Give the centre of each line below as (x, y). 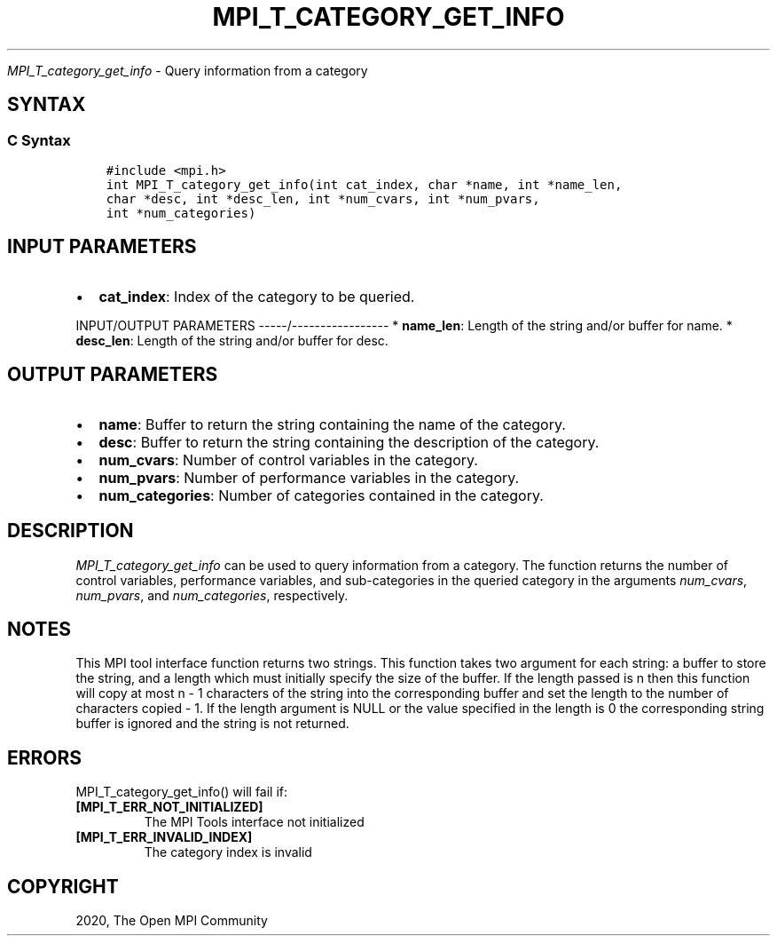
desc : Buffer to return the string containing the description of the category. (349, 442)
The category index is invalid (228, 852)
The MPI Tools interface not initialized (254, 822)
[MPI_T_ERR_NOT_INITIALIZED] (169, 807)
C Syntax (39, 140)
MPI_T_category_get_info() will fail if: (182, 792)
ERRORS (45, 757)
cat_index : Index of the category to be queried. (257, 296)
